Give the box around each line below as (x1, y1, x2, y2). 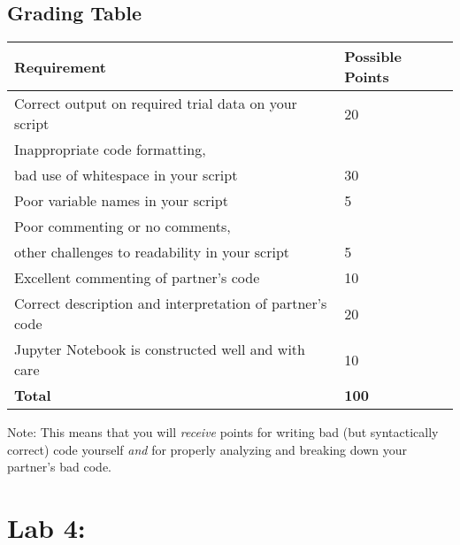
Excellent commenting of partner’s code (14, 267, 260, 288)
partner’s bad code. (7, 457, 112, 476)
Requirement (14, 56, 106, 77)
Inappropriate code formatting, (14, 139, 206, 160)
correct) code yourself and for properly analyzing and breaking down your (7, 440, 407, 458)
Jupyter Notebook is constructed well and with (14, 339, 305, 360)
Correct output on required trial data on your (14, 93, 297, 114)
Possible (344, 46, 402, 67)
